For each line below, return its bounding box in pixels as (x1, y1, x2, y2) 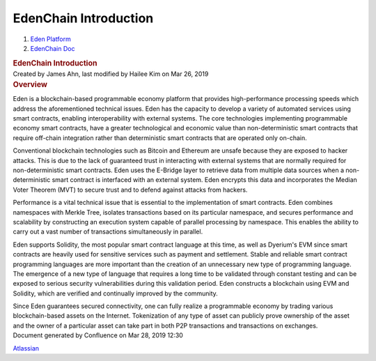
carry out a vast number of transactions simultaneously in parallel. (13, 227, 203, 236)
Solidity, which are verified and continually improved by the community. (13, 289, 219, 298)
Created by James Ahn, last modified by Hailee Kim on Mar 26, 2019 (13, 70, 209, 78)
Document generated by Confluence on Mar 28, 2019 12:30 (13, 331, 184, 339)
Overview (13, 79, 48, 89)
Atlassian (13, 344, 40, 352)
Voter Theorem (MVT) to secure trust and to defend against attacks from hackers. (13, 185, 248, 194)
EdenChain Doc (30, 44, 75, 52)
